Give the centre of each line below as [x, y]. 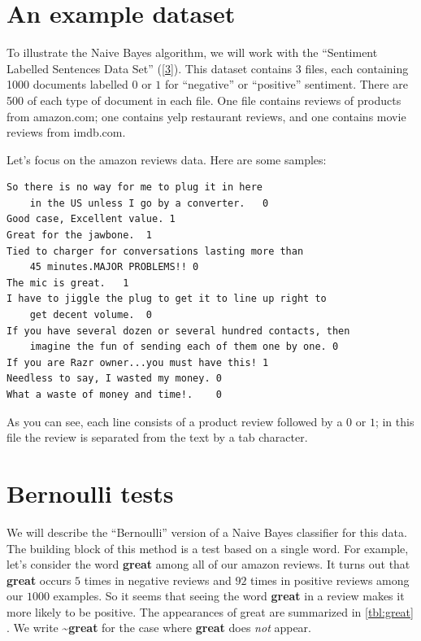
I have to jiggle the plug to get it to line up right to [167, 299]
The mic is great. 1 [68, 283]
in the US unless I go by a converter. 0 [149, 203]
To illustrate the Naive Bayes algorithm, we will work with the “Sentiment [192, 52]
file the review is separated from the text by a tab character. [157, 437]
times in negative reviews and [158, 580]
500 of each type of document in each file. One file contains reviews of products [204, 100]
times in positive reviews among [330, 580]
